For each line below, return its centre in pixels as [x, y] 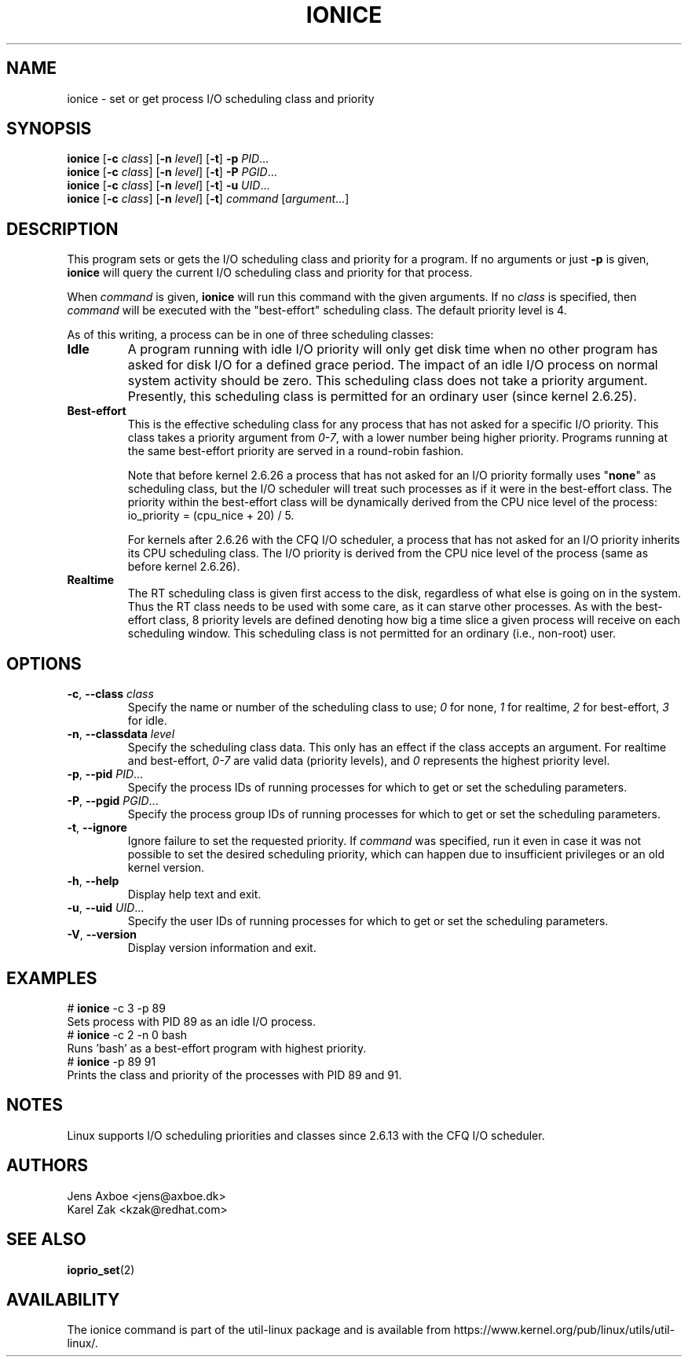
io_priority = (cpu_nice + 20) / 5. [211, 516]
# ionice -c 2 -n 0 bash [127, 1034]
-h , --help [93, 881]
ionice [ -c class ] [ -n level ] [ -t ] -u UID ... [168, 186]
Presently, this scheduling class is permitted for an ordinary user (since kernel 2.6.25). [382, 397]
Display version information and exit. [222, 948]
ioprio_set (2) [101, 1269]
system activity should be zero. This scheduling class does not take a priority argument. [388, 381]
